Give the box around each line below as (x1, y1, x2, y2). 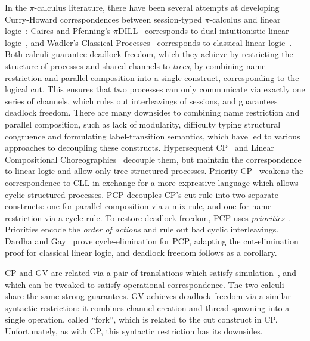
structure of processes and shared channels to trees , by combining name (5, 59, 266, 72)
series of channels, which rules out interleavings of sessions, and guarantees (5, 94, 278, 107)
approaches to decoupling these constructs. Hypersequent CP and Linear (5, 141, 275, 154)
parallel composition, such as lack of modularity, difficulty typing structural (5, 117, 281, 130)
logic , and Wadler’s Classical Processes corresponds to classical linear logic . (5, 36, 292, 48)
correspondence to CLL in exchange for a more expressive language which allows (5, 176, 299, 188)
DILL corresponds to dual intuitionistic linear (118, 24, 289, 37)
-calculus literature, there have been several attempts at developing (34, 1, 280, 13)
